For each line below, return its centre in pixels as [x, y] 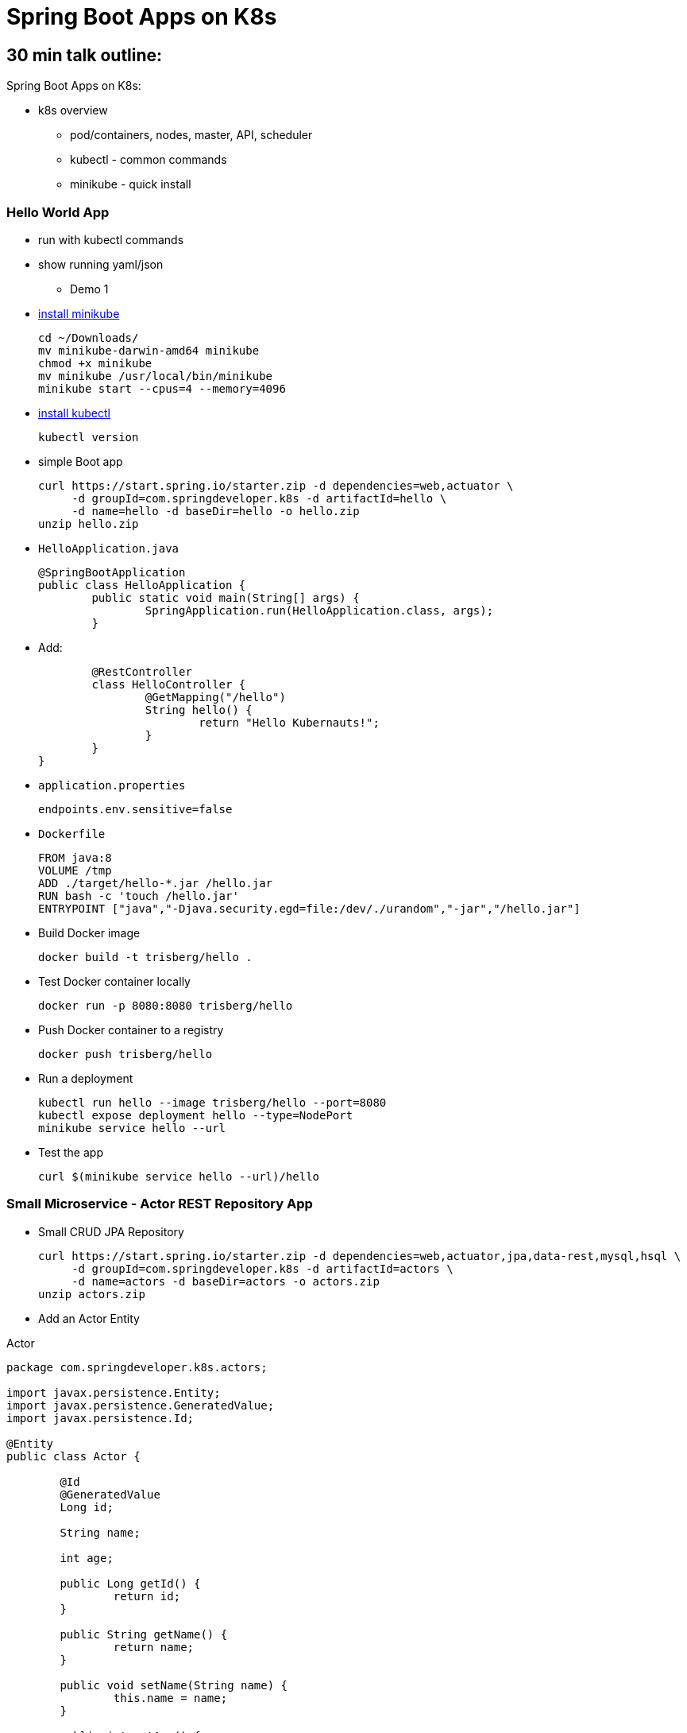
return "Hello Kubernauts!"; [289, 722]
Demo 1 [89, 289]
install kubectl [74, 413]
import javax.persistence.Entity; [114, 1392]
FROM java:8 [75, 857]
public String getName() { [144, 1634]
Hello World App [58, 212]
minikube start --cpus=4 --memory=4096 [162, 388]
